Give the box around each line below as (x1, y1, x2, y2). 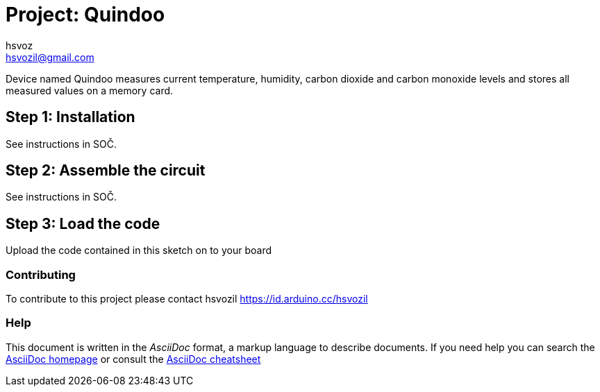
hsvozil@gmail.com (6, 51, 94, 63)
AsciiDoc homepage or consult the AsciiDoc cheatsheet (6, 352, 261, 365)
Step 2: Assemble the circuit (6, 162, 206, 180)
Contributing (6, 267, 76, 282)
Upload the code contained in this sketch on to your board (6, 244, 272, 257)
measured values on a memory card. (6, 84, 174, 96)
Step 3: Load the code (6, 214, 160, 232)
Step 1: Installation (6, 108, 135, 126)
